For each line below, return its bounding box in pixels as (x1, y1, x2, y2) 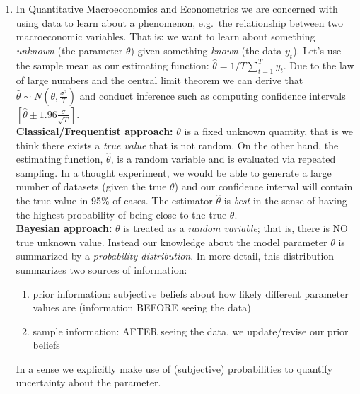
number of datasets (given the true (16, 179, 167, 194)
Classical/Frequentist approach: (16, 123, 173, 138)
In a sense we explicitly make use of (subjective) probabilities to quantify (16, 361, 333, 376)
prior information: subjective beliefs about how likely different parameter (33, 286, 349, 301)
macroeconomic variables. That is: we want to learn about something (16, 29, 315, 44)
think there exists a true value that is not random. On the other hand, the (16, 137, 339, 152)
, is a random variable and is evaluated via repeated (110, 151, 336, 166)
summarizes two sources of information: (16, 262, 187, 277)
